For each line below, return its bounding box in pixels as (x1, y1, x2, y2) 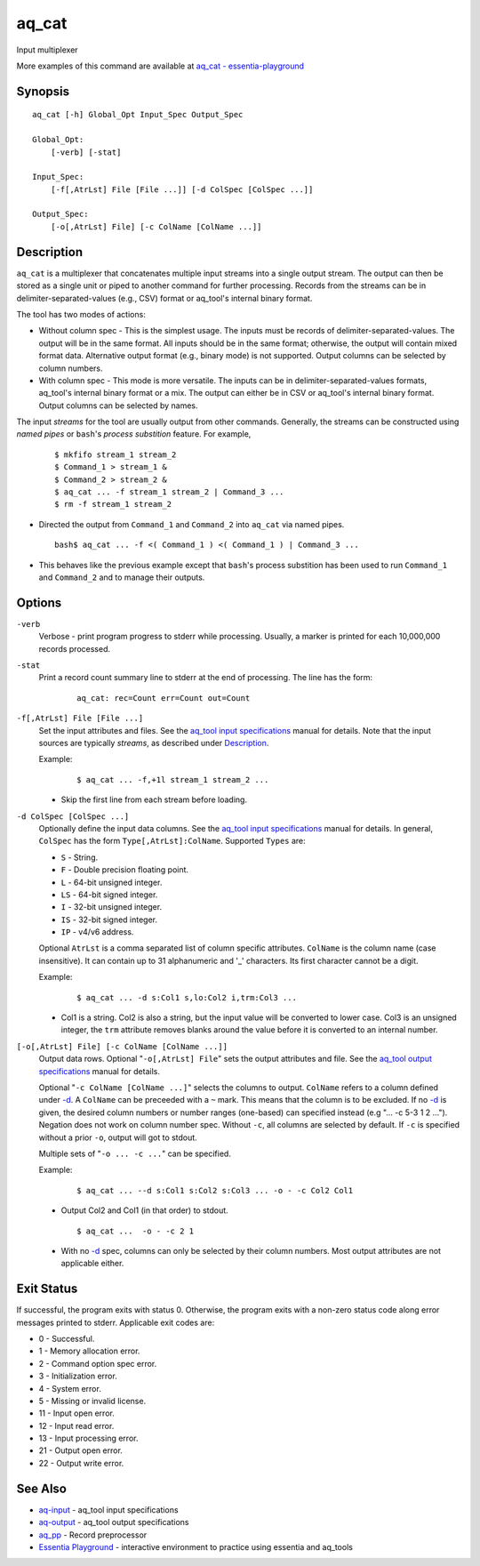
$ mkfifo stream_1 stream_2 (54, 449, 177, 460)
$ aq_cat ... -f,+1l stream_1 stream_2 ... (76, 775, 269, 784)
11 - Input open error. (38, 1408, 115, 1418)
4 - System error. (38, 1383, 101, 1393)
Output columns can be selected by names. (38, 400, 199, 411)
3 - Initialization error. (38, 1370, 117, 1382)
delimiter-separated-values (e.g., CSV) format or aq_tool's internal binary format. (16, 293, 313, 303)
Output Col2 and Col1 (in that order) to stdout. (60, 1205, 228, 1216)
